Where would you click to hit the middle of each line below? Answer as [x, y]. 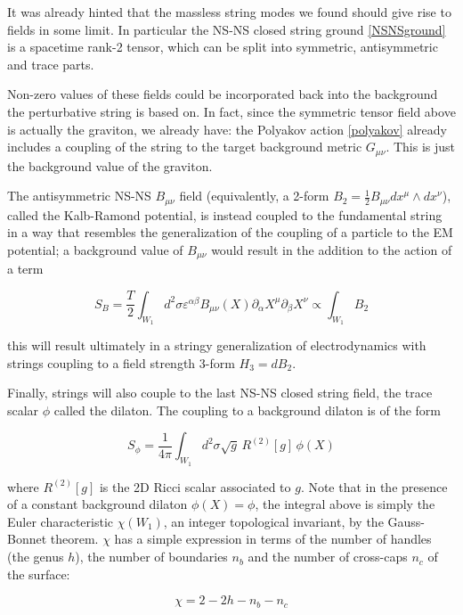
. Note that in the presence [374, 486]
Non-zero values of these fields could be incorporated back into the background [223, 94]
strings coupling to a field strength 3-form [121, 362]
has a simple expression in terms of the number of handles [273, 539]
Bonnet [27, 539]
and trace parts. [51, 64]
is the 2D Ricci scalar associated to [195, 486]
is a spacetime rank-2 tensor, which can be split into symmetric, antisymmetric [223, 47]
